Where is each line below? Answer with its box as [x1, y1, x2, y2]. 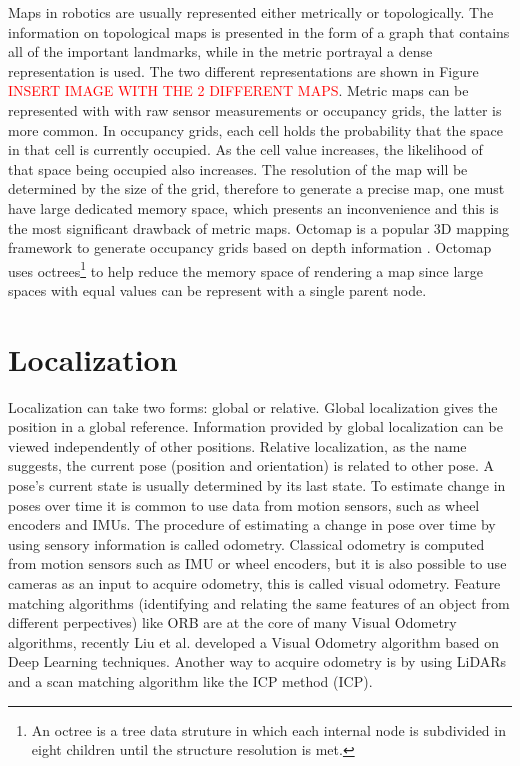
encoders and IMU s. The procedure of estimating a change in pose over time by [8, 514, 496, 535]
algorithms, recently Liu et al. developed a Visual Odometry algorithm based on [8, 631, 499, 652]
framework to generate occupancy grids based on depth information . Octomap [8, 237, 492, 258]
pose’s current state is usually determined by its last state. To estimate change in [8, 475, 506, 496]
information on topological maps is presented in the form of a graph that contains [8, 21, 510, 42]
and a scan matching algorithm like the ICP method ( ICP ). [8, 671, 373, 691]
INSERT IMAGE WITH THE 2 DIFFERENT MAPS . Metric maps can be [8, 80, 469, 101]
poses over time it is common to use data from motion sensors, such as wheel [8, 494, 480, 515]
